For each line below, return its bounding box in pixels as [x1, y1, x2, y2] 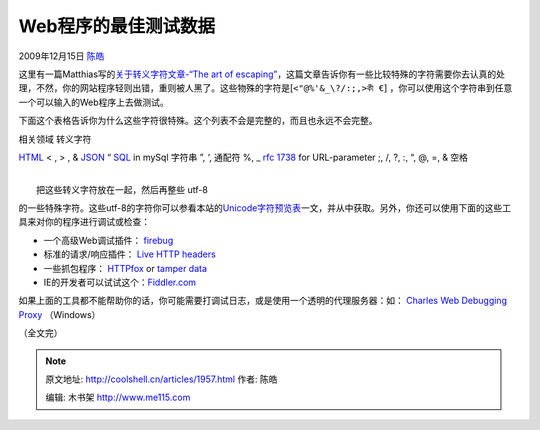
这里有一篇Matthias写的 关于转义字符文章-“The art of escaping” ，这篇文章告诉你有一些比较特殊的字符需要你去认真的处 [18, 68, 505, 80]
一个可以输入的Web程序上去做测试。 [18, 96, 169, 108]
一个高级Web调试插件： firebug [43, 234, 174, 246]
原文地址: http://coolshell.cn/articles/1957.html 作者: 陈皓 [45, 373, 278, 385]
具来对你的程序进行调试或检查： [18, 216, 150, 228]
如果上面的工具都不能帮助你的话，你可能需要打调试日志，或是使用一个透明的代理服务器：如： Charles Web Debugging [18, 295, 507, 307]
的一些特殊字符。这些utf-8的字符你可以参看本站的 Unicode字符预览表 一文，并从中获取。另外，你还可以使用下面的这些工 [18, 202, 512, 214]
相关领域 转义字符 [18, 133, 92, 145]
